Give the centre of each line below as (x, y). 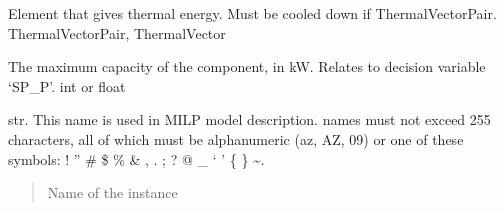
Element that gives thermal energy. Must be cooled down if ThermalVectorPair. (252, 13)
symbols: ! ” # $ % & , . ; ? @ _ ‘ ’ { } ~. (136, 158)
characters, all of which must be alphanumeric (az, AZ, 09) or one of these (236, 138)
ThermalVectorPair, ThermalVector (117, 32)
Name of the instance (112, 192)
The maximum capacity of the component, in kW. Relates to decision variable (247, 66)
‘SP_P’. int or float (67, 85)
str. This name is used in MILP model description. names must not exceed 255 (249, 119)
